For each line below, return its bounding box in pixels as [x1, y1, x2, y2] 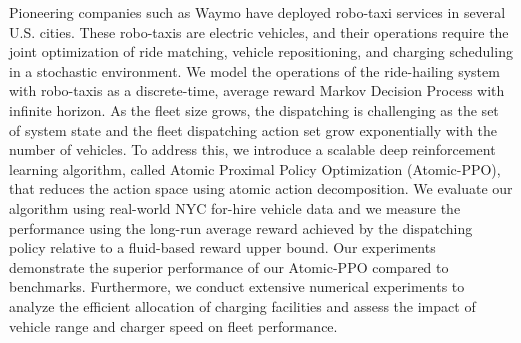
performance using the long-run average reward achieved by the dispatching [9, 217, 473, 238]
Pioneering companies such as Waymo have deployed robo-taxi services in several [9, 2, 506, 22]
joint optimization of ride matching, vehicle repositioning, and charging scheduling [9, 41, 513, 62]
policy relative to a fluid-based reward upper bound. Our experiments [9, 237, 436, 258]
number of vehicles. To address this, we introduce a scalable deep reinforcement [9, 139, 496, 160]
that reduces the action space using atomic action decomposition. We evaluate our [9, 178, 513, 199]
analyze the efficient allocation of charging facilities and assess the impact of [9, 295, 476, 316]
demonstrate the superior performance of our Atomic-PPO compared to [9, 256, 449, 277]
